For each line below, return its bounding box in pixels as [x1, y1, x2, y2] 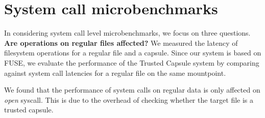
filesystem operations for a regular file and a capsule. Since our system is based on [4, 47, 261, 58]
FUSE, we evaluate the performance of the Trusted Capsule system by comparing [4, 57, 259, 68]
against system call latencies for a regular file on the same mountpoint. [4, 67, 226, 78]
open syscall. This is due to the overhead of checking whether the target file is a [4, 94, 254, 105]
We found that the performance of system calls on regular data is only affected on [4, 84, 260, 95]
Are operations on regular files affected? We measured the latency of [4, 37, 238, 48]
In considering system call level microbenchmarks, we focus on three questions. [4, 27, 251, 38]
